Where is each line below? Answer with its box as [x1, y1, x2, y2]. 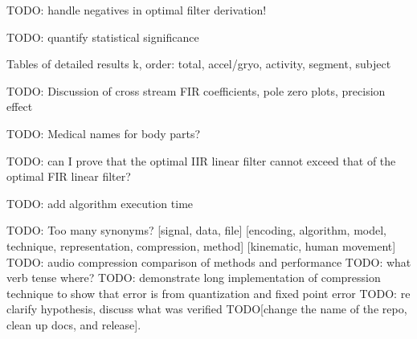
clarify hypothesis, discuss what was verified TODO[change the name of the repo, [6, 300, 407, 317]
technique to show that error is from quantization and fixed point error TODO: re [6, 284, 411, 301]
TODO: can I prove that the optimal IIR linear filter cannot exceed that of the [6, 152, 396, 169]
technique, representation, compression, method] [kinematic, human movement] [6, 237, 396, 254]
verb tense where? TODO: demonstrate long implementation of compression [6, 269, 381, 286]
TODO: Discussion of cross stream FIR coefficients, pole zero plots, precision [6, 82, 386, 99]
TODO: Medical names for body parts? [6, 125, 201, 141]
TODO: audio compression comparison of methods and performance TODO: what [6, 253, 411, 270]
